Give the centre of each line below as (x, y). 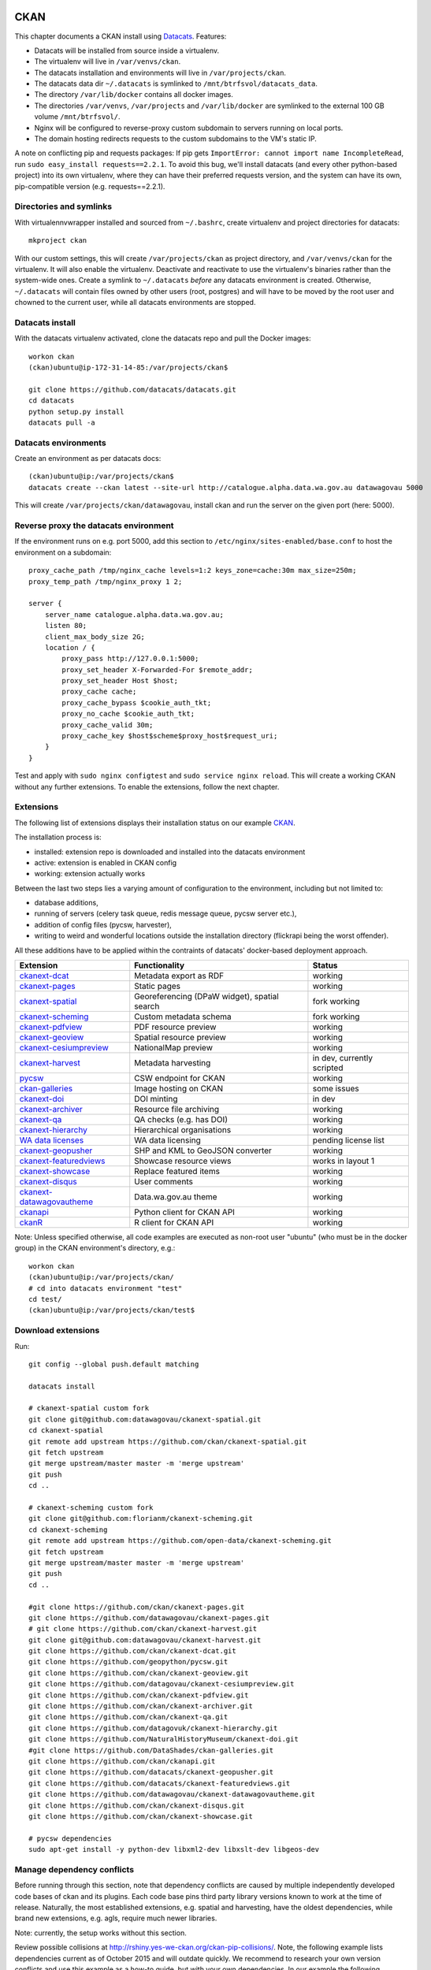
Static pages (158, 987)
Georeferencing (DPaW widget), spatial (206, 997)
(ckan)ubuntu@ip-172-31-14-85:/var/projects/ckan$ (128, 368)
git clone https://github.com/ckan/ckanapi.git (122, 1761)
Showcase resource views (183, 1161)
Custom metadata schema (183, 1017)
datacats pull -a (62, 422)
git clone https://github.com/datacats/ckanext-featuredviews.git (160, 1783)
